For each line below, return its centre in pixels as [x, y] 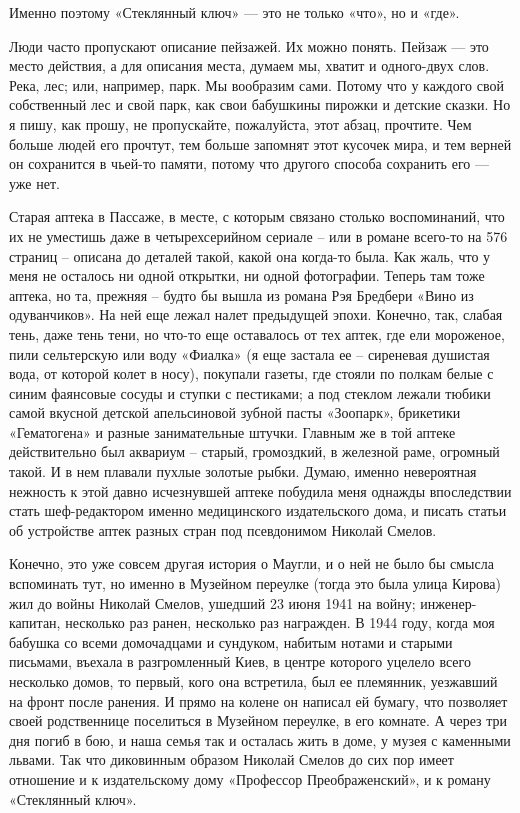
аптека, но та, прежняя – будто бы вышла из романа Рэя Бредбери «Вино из [241, 294]
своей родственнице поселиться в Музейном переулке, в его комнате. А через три [258, 720]
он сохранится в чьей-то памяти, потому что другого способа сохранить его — [249, 163]
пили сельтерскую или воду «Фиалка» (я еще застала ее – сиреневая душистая [249, 353]
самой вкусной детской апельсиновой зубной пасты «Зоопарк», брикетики [235, 412]
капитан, [35, 622]
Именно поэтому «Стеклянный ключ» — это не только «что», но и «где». [234, 12]
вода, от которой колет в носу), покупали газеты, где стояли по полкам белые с [251, 373]
